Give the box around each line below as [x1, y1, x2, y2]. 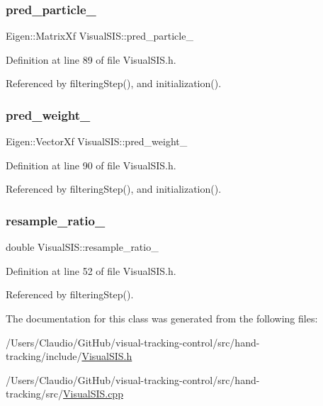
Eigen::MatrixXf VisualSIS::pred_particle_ [6, 28, 193, 43]
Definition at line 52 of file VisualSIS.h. [6, 263, 176, 278]
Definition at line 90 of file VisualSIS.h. [6, 157, 176, 172]
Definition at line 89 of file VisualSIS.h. [6, 52, 176, 67]
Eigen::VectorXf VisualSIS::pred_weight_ [6, 134, 188, 149]
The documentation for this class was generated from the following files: [6, 311, 318, 325]
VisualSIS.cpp [63, 386, 123, 401]
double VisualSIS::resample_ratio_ [6, 239, 159, 254]
